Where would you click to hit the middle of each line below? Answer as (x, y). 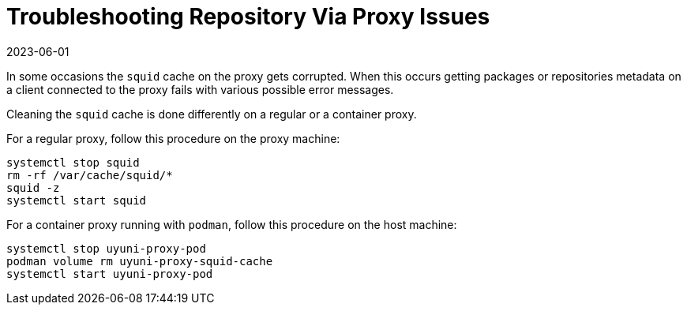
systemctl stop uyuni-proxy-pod (106, 248)
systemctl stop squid (73, 162)
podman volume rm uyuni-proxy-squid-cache (140, 261)
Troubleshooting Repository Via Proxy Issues (248, 17)
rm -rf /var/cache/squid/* (90, 175)
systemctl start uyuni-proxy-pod (110, 274)
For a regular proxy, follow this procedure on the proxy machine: (173, 138)
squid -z (33, 187)
